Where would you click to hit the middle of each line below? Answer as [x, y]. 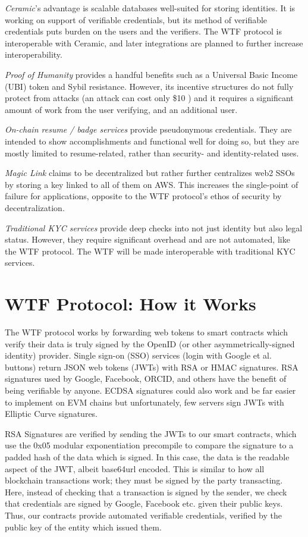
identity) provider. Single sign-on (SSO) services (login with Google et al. [138, 355]
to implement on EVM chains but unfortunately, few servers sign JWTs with [144, 402]
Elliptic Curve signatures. [51, 414]
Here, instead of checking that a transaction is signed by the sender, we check [146, 492]
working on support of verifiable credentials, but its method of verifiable [136, 19]
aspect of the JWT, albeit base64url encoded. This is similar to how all [135, 468]
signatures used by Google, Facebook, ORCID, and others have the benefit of [146, 379]
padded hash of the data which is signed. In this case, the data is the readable [147, 456]
